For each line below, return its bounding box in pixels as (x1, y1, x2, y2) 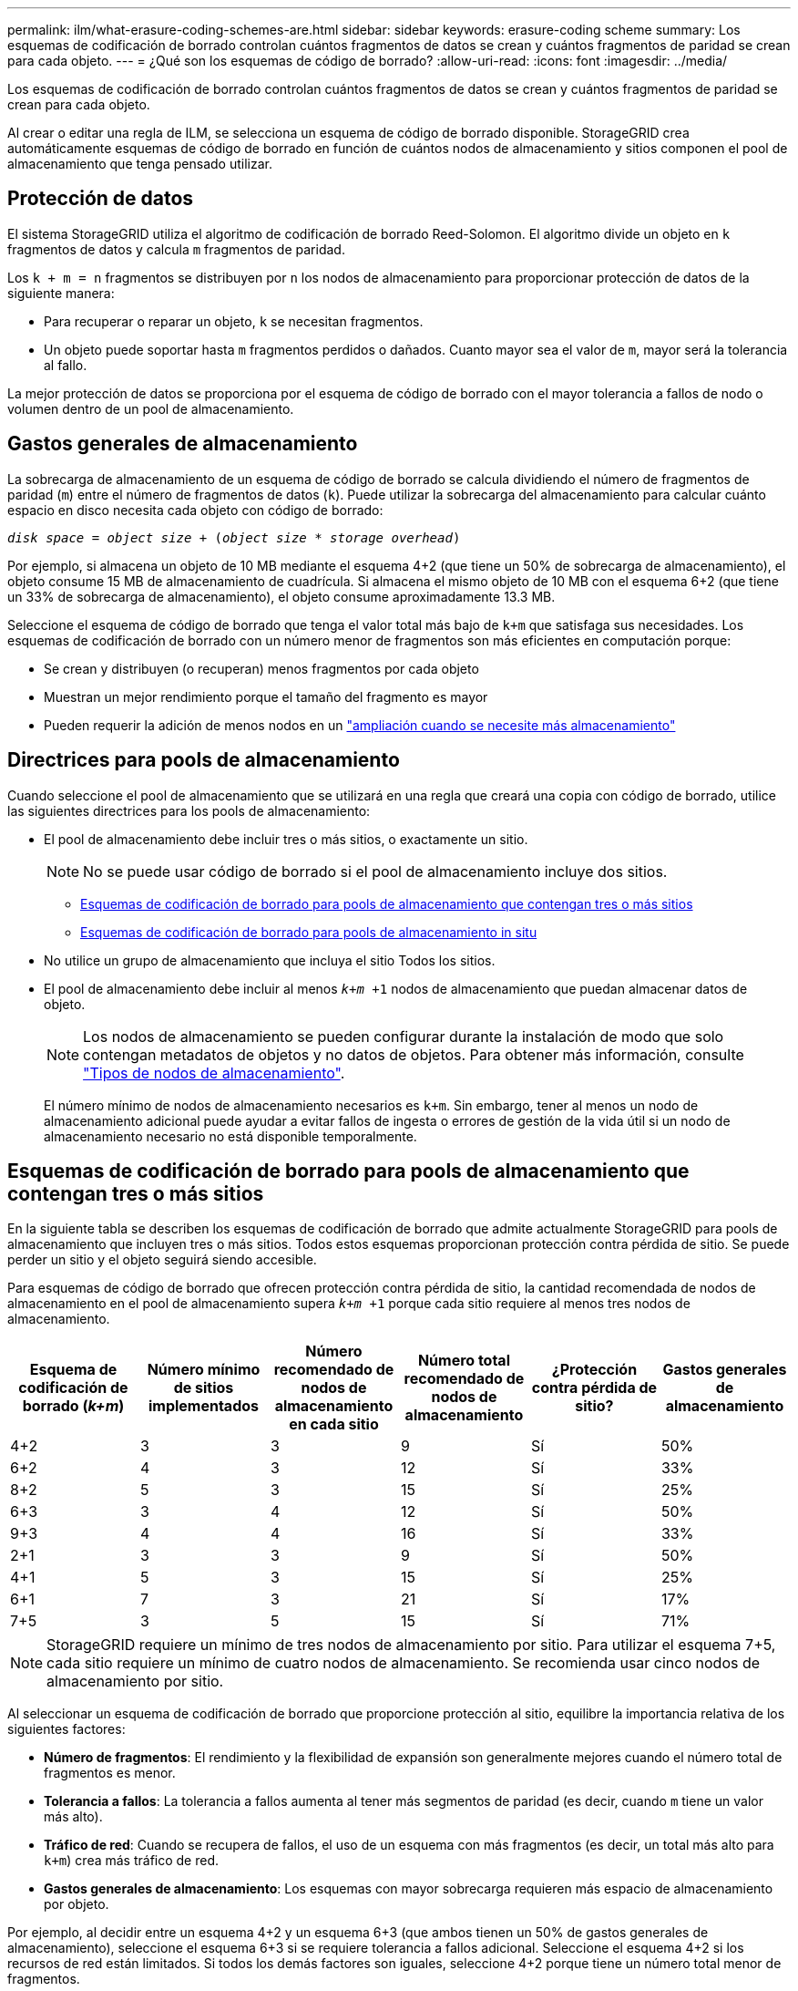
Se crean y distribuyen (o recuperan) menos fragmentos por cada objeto (44, 660, 479, 676)
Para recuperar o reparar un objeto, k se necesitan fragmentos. (44, 313, 424, 329)
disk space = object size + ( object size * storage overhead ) (7, 530, 461, 545)
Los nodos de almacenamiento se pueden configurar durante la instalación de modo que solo (83, 1026, 724, 1046)
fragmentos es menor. (44, 1765, 176, 1781)
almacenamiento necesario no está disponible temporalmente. (44, 1128, 417, 1144)
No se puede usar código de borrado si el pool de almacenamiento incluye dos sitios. (83, 861, 668, 881)
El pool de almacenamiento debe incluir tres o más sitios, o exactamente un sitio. (44, 830, 528, 847)
